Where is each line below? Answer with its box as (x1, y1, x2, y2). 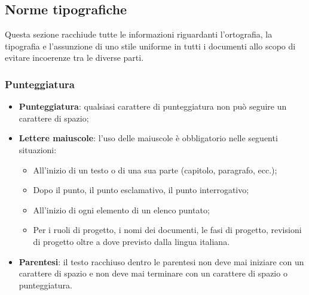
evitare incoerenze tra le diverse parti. (5, 51, 144, 64)
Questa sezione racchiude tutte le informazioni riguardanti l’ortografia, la (5, 28, 273, 41)
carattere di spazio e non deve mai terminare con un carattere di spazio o (19, 267, 287, 280)
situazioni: (19, 143, 57, 156)
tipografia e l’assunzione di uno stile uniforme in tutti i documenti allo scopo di (5, 39, 296, 52)
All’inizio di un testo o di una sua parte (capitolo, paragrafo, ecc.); (33, 163, 277, 176)
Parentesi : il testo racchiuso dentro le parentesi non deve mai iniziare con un (19, 255, 304, 268)
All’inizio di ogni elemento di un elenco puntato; (33, 203, 210, 216)
